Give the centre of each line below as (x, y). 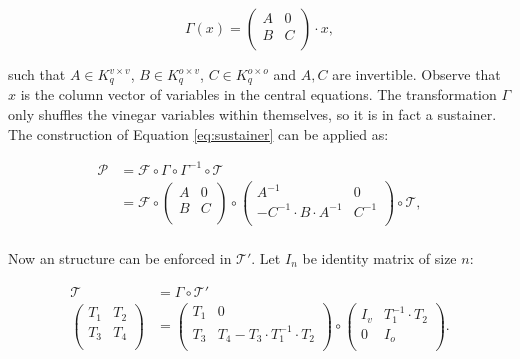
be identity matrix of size (379, 257)
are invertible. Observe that (416, 74)
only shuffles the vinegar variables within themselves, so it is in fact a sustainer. (252, 114)
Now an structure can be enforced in (120, 257)
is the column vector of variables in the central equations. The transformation (258, 94)
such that (37, 74)
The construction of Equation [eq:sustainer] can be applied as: (198, 133)
